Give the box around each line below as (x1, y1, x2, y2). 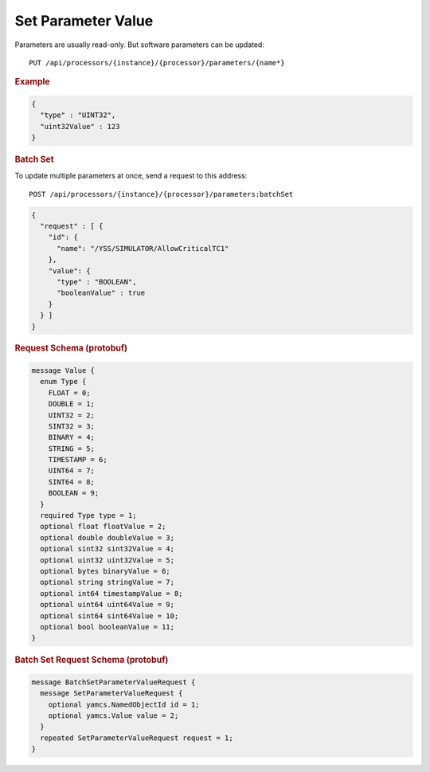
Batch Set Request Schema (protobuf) (14, 654, 169, 665)
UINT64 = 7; (48, 466, 96, 476)
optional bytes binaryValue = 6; (40, 566, 170, 575)
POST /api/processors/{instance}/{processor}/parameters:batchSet (29, 190, 294, 198)
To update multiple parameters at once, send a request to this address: (14, 171, 248, 181)
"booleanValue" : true (57, 288, 146, 298)
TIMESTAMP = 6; (48, 455, 107, 464)
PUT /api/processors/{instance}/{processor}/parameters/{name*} (29, 58, 286, 67)
